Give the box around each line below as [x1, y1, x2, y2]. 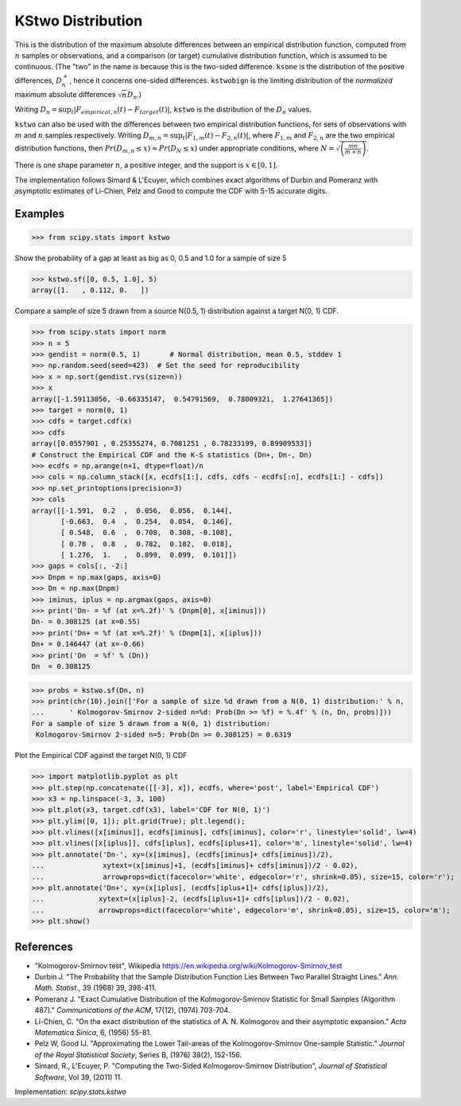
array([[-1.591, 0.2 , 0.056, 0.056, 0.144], [31, 506, 234, 515]
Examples [14, 207, 65, 221]
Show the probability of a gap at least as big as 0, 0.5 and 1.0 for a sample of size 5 [14, 253, 287, 263]
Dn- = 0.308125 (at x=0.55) [31, 617, 141, 627]
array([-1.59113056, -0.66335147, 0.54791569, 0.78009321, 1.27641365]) [31, 394, 334, 404]
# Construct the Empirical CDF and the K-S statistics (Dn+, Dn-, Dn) [31, 450, 313, 459]
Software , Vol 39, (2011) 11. [34, 1072, 122, 1082]
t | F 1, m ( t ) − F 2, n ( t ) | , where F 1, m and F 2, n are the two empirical [182, 131, 395, 142]
